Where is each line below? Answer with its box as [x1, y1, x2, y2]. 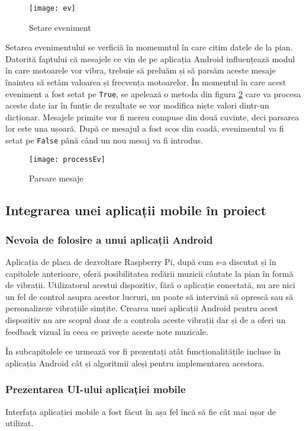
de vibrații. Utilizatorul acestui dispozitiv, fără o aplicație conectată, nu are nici [5, 279, 295, 291]
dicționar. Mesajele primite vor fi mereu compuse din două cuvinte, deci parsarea [5, 110, 299, 123]
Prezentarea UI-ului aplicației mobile [5, 382, 186, 397]
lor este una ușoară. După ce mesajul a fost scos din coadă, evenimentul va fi [5, 122, 284, 135]
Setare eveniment [29, 21, 91, 33]
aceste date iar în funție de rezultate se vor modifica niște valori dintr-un [5, 99, 269, 111]
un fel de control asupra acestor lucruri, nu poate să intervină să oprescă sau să [5, 290, 294, 302]
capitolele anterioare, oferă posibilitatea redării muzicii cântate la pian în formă [5, 267, 294, 279]
